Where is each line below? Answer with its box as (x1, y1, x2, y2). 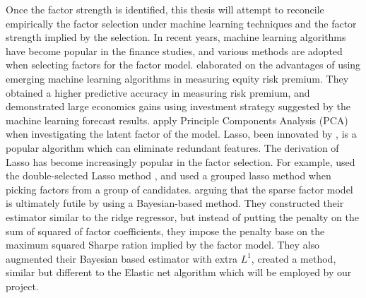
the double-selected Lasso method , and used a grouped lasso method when (6, 168, 331, 183)
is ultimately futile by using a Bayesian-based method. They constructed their (6, 196, 344, 210)
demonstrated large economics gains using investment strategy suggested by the (6, 99, 350, 114)
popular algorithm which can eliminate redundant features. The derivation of (6, 140, 339, 155)
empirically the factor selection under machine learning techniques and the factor (6, 16, 357, 30)
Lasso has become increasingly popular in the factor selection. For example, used (6, 154, 355, 169)
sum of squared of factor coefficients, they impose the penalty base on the (6, 223, 325, 238)
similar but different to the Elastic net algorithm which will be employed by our (6, 265, 352, 280)
